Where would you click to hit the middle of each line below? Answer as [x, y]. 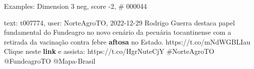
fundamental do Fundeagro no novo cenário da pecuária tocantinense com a [118, 32]
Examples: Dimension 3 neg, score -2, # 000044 [76, 6]
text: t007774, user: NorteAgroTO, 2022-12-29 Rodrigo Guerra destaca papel [119, 22]
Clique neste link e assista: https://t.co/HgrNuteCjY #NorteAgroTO [109, 51]
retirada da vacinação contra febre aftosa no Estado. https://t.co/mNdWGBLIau [127, 41]
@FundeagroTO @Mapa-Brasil [50, 60]
